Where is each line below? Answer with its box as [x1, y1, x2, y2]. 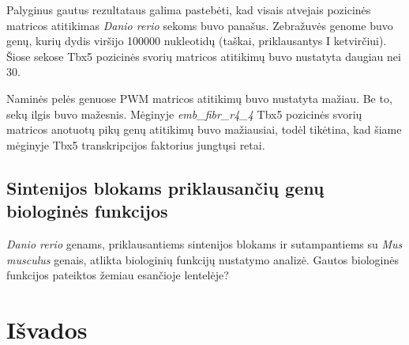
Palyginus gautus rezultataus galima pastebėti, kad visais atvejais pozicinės [6, 2, 371, 17]
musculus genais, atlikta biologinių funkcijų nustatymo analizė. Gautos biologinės [6, 251, 399, 267]
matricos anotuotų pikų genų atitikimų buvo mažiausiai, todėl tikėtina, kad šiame [6, 121, 402, 138]
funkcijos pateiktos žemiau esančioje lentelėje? [6, 267, 229, 283]
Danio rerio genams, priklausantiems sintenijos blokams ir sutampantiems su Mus [6, 235, 403, 252]
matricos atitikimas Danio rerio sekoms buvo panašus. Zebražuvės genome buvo [6, 17, 393, 33]
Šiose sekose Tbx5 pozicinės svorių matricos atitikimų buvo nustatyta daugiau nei [6, 47, 401, 64]
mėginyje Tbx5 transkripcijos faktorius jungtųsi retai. [6, 136, 265, 153]
